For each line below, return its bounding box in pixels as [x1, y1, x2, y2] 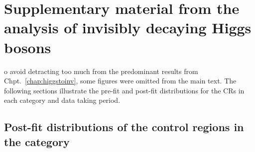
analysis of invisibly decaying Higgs [4, 17, 252, 38]
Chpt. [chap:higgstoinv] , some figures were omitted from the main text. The [4, 76, 237, 86]
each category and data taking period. [4, 95, 121, 105]
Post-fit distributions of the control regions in [4, 119, 244, 135]
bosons [4, 37, 51, 57]
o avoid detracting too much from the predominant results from [4, 66, 198, 76]
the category [4, 134, 70, 149]
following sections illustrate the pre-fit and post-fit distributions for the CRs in [4, 85, 245, 95]
